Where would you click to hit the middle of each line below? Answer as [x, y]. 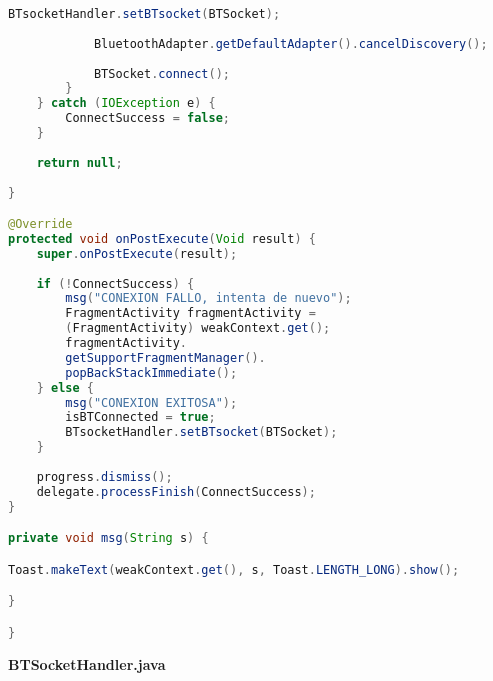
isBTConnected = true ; [140, 417]
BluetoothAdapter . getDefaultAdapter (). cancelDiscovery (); [290, 43]
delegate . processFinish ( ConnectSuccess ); [176, 491]
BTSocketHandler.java [87, 663]
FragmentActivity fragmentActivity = [190, 313]
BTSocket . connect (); [161, 73]
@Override [40, 224]
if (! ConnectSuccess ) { [115, 283]
